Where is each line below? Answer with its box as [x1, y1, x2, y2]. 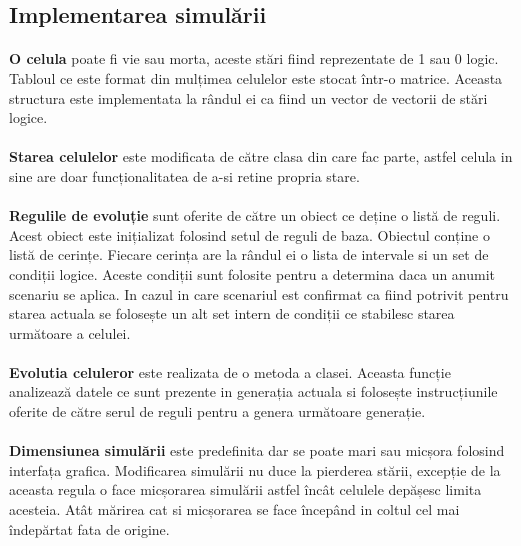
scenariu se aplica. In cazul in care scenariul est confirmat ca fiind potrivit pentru [9, 283, 509, 304]
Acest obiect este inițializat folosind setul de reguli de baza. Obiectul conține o [9, 224, 490, 245]
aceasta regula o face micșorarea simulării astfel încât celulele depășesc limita [9, 479, 482, 500]
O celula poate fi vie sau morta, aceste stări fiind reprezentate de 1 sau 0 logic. [9, 48, 499, 69]
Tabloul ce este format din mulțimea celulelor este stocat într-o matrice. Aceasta [9, 67, 503, 88]
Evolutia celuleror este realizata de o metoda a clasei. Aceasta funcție [9, 361, 451, 382]
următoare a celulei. [9, 322, 131, 343]
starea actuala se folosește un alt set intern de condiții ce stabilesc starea [9, 303, 455, 324]
